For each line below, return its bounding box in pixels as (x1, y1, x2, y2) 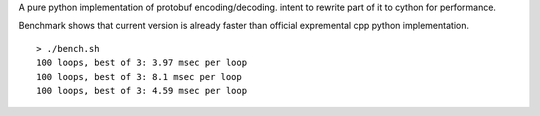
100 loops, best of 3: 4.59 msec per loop (36, 85, 248, 96)
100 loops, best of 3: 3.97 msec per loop (36, 57, 248, 69)
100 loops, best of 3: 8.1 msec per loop (36, 71, 242, 82)
